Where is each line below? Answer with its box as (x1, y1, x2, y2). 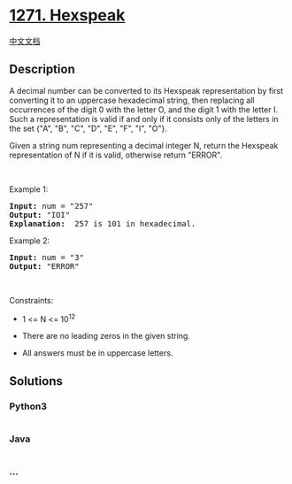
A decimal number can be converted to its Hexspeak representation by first (9, 85, 283, 96)
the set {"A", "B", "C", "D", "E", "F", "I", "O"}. (9, 123, 168, 134)
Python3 (9, 400, 47, 412)
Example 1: (9, 183, 49, 195)
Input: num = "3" (9, 252, 84, 262)
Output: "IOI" (9, 210, 71, 219)
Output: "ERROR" (9, 261, 80, 271)
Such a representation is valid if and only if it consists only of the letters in (9, 113, 279, 124)
